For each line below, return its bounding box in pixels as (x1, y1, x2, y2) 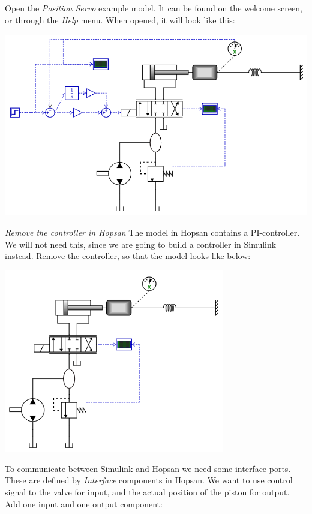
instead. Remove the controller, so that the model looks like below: (5, 250, 251, 262)
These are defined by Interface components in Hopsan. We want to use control (5, 474, 293, 486)
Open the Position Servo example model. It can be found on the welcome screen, (5, 2, 302, 14)
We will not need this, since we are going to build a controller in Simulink (5, 238, 277, 250)
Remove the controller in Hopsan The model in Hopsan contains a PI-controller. (5, 226, 300, 239)
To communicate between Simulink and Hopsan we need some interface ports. (5, 462, 291, 474)
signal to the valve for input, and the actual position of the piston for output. (5, 486, 290, 498)
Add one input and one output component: (5, 497, 163, 510)
